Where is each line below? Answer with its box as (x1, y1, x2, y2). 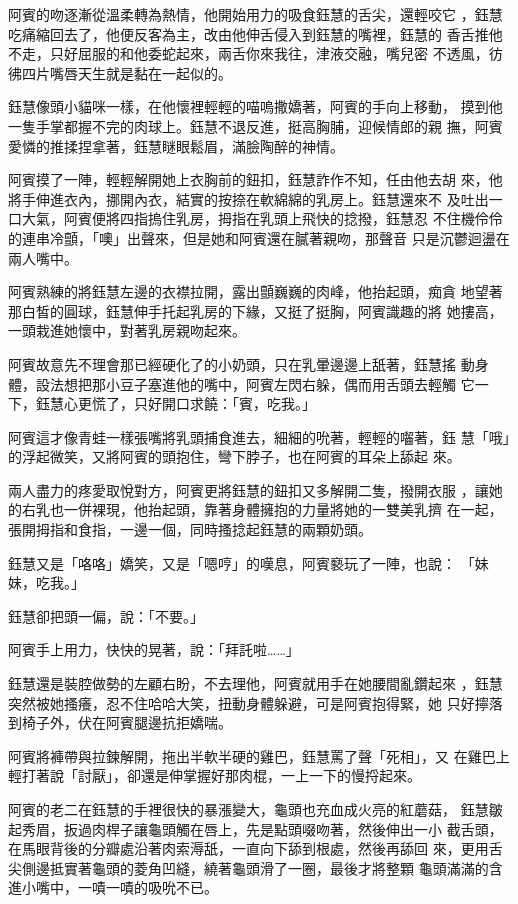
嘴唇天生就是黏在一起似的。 (49, 62, 232, 83)
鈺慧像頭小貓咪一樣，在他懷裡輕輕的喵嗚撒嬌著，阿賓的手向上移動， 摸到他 (8, 96, 503, 117)
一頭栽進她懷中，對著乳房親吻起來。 (8, 320, 246, 341)
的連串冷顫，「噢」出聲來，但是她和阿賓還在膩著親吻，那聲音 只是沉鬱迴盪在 (8, 227, 510, 248)
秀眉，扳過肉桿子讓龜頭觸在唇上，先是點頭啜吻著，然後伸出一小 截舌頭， (21, 818, 503, 839)
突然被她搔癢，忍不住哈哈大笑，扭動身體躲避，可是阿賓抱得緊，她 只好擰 (8, 692, 489, 713)
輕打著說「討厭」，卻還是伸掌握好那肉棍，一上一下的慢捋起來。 (8, 765, 421, 786)
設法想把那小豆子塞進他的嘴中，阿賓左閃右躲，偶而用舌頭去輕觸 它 (35, 373, 475, 394)
